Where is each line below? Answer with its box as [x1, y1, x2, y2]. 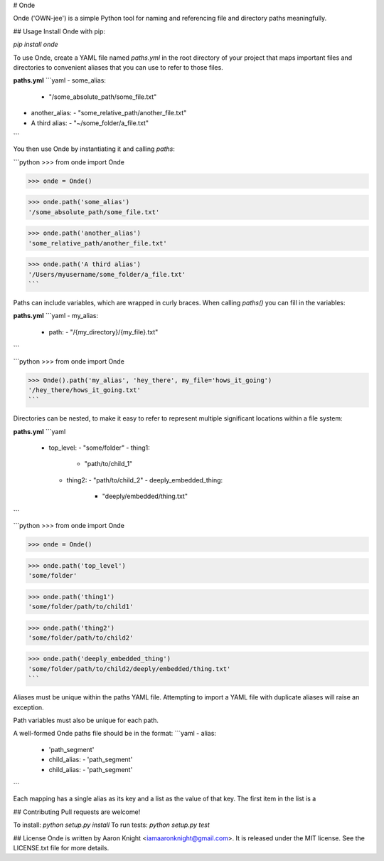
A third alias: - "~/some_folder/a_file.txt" [31, 118, 149, 127]
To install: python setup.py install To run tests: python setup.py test [13, 820, 210, 829]
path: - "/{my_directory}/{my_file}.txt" [48, 327, 159, 336]
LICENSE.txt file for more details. [13, 843, 110, 852]
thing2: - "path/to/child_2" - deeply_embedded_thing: [66, 475, 223, 484]
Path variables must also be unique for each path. [13, 716, 159, 725]
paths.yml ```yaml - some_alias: [13, 76, 107, 85]
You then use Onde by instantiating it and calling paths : [13, 144, 176, 153]
